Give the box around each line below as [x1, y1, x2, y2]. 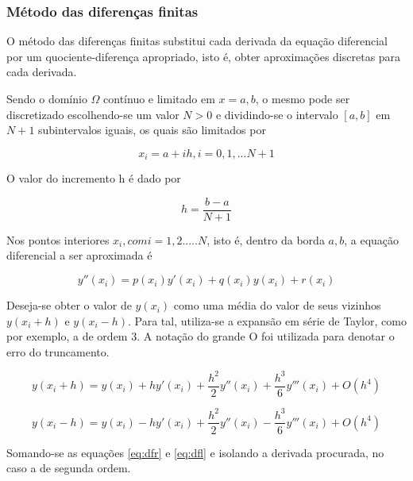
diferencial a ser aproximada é [6, 247, 152, 264]
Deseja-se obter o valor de [6, 297, 132, 314]
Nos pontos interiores [6, 231, 110, 248]
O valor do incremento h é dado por [6, 170, 181, 187]
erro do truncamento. [6, 343, 110, 360]
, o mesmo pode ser [255, 90, 350, 106]
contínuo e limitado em [103, 90, 215, 106]
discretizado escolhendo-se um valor [6, 106, 179, 122]
